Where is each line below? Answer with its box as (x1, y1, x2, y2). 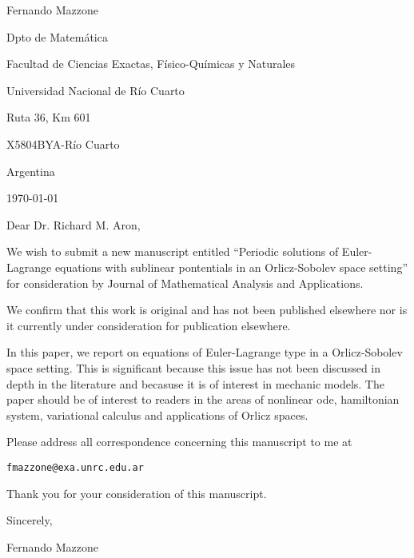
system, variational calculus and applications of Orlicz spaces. (6, 406, 309, 423)
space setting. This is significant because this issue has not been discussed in (6, 359, 381, 376)
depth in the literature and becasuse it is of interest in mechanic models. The (6, 375, 384, 392)
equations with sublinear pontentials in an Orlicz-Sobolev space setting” (54, 258, 408, 275)
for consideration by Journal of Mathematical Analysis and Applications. (6, 274, 364, 291)
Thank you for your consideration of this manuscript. (6, 484, 267, 501)
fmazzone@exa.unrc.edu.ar (6, 461, 144, 473)
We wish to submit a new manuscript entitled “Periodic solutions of (6, 243, 339, 260)
